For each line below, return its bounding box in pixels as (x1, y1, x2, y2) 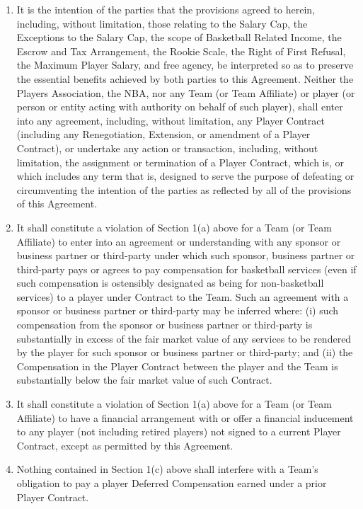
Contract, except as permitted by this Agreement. (16, 437, 234, 452)
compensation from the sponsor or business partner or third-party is (16, 317, 313, 332)
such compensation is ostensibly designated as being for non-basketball (16, 275, 324, 290)
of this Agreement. (16, 196, 98, 211)
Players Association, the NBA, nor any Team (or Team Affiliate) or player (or (16, 85, 355, 100)
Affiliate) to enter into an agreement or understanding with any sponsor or (16, 234, 341, 248)
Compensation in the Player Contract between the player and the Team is (16, 358, 338, 373)
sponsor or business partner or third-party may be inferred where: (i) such (16, 303, 339, 318)
